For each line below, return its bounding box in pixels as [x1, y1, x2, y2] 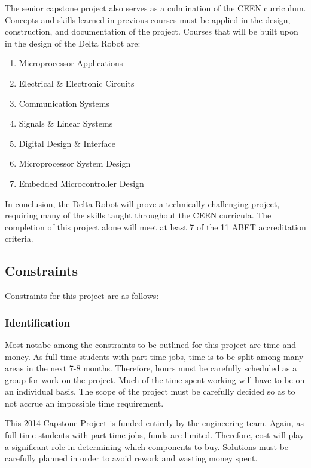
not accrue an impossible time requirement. [5, 396, 164, 409]
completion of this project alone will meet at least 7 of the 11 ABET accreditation [5, 220, 306, 233]
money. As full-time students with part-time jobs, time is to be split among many [5, 350, 304, 362]
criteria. [5, 232, 33, 245]
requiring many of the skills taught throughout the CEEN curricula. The [5, 209, 272, 221]
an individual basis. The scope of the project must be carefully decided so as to [5, 385, 295, 398]
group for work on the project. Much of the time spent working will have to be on [5, 373, 305, 386]
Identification [5, 315, 71, 330]
